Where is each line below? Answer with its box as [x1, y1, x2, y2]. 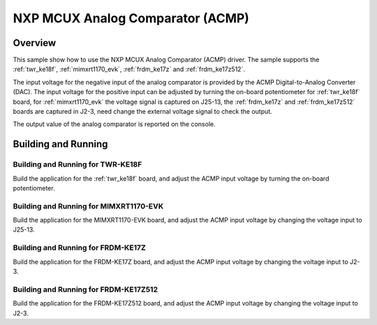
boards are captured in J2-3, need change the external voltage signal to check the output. [13, 107, 272, 116]
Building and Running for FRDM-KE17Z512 [13, 285, 158, 294]
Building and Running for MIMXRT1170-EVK [13, 201, 164, 211]
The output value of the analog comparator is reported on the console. [13, 120, 216, 128]
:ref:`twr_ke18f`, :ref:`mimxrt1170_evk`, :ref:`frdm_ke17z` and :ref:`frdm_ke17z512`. [13, 65, 246, 73]
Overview [13, 37, 57, 49]
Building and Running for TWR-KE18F [13, 160, 142, 169]
